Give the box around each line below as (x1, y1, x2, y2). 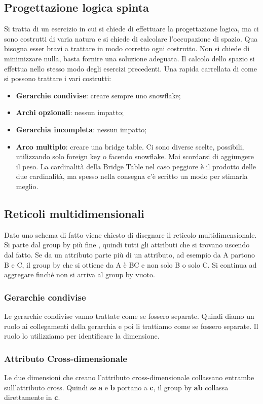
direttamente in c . (4, 392, 60, 402)
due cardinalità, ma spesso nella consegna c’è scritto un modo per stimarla (16, 171, 248, 181)
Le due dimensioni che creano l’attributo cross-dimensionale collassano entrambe (4, 372, 254, 382)
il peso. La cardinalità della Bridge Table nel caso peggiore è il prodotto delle (16, 161, 256, 171)
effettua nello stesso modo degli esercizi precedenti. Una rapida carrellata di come (4, 63, 257, 74)
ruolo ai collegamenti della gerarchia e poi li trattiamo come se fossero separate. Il (4, 320, 258, 331)
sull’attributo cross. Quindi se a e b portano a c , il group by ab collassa (4, 382, 229, 392)
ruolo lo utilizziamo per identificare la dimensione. (4, 330, 160, 341)
